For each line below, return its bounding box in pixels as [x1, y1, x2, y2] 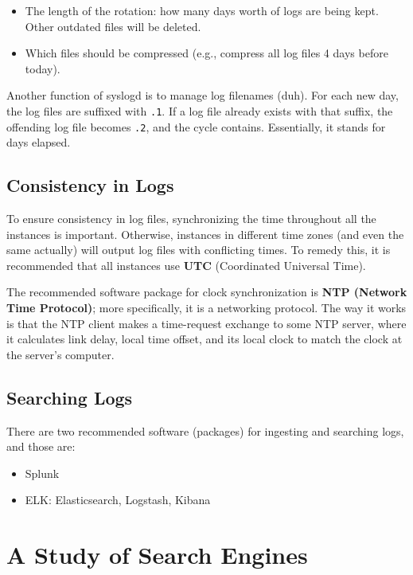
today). [25, 60, 60, 76]
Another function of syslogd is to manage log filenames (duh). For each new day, [6, 87, 399, 104]
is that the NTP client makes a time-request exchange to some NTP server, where [6, 315, 407, 331]
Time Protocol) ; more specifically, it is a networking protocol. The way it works [6, 299, 407, 316]
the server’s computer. [6, 346, 115, 362]
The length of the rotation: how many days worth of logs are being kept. [25, 2, 379, 18]
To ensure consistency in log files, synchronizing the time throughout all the [6, 210, 376, 227]
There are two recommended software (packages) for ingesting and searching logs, [6, 422, 404, 439]
